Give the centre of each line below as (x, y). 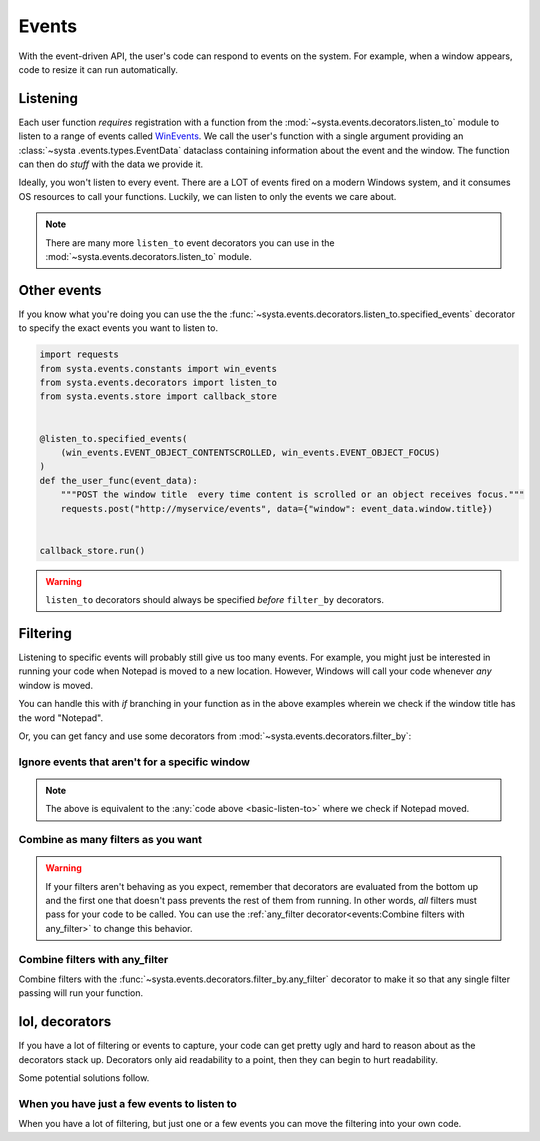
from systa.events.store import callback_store (158, 396)
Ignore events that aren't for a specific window (134, 762)
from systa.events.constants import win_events (158, 368)
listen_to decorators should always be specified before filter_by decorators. (215, 600)
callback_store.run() (92, 550)
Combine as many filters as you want (110, 840)
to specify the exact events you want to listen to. (118, 328)
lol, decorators (65, 1021)
